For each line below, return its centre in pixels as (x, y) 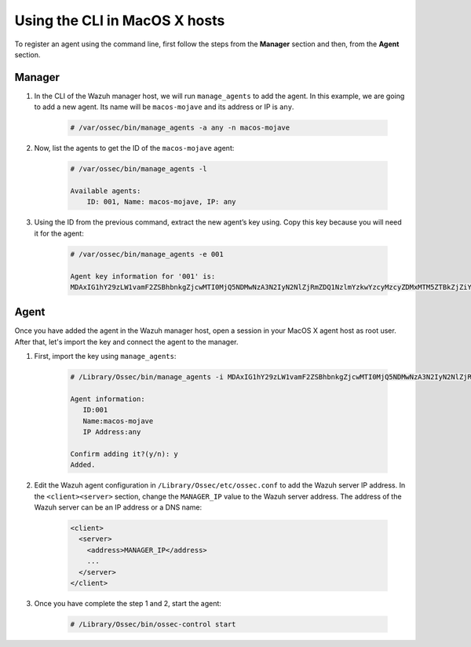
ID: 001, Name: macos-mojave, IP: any (161, 202)
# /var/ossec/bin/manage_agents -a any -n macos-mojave (180, 128)
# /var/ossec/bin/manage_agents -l (139, 169)
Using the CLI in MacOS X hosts (120, 20)
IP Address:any (112, 432)
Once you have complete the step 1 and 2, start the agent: (128, 603)
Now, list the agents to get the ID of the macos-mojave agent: (134, 148)
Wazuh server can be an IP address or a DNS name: (118, 507)
